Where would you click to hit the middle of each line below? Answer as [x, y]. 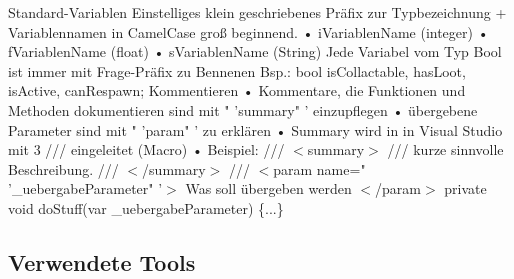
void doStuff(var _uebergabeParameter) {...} [146, 207]
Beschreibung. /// [63, 168]
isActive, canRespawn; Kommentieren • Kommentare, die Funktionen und [237, 90]
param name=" [319, 168]
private [465, 188]
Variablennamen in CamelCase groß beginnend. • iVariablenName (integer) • [248, 31]
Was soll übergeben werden [268, 188]
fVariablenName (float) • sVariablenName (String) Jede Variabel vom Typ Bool [255, 51]
